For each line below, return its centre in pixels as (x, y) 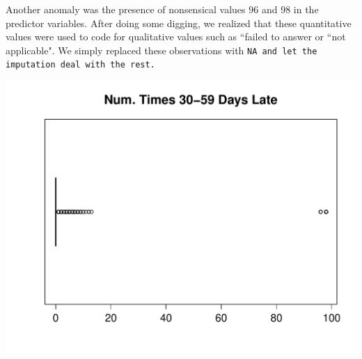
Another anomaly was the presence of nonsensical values (126, 9)
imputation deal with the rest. (80, 65)
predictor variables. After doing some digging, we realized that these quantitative (179, 23)
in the (306, 9)
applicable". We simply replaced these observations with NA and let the (162, 50)
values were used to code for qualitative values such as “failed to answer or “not (176, 37)
